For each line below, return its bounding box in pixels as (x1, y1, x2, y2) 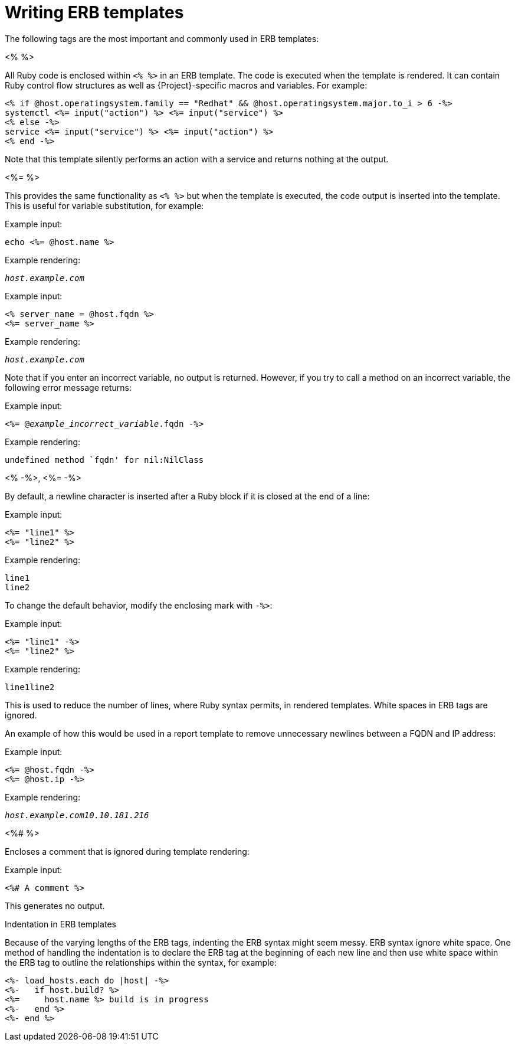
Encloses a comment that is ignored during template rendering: (5, 846, 250, 857)
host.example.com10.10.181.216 (5, 810, 149, 820)
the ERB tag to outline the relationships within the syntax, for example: (5, 957, 277, 967)
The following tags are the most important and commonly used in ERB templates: (5, 33, 319, 44)
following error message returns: (5, 382, 132, 393)
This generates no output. (5, 900, 105, 911)
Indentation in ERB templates (5, 918, 116, 929)
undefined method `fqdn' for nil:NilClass (5, 455, 204, 465)
